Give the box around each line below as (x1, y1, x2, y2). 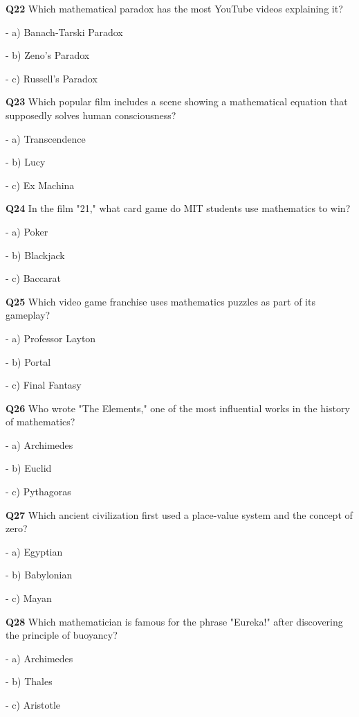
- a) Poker (6, 224, 48, 238)
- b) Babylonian (6, 567, 73, 582)
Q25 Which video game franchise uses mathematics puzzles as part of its (6, 294, 315, 308)
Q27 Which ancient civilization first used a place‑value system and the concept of (6, 507, 353, 522)
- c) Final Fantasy (6, 378, 82, 392)
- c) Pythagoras (6, 484, 71, 499)
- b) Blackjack (6, 247, 65, 262)
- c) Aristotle (6, 698, 61, 711)
